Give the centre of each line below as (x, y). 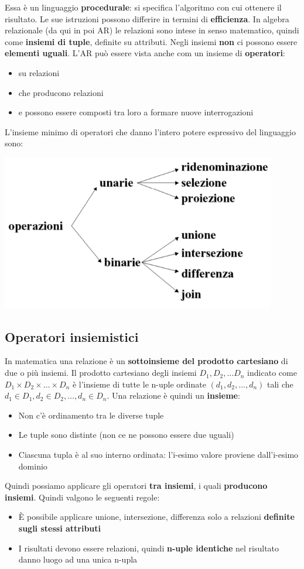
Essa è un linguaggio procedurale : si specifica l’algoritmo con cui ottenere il (143, 7)
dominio (33, 466)
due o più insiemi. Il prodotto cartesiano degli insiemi (101, 373)
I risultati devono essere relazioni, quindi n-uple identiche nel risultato (149, 548)
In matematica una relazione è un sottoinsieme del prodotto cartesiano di (146, 361)
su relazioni (39, 72)
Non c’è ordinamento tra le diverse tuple (91, 415)
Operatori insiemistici (72, 336)
